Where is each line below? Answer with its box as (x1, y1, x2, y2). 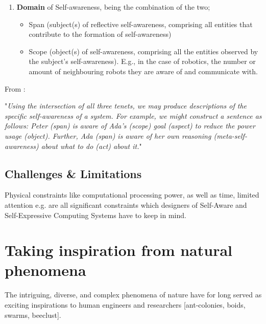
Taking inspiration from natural (5, 240, 233, 261)
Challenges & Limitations (5, 165, 142, 181)
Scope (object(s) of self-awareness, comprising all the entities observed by (29, 46, 258, 56)
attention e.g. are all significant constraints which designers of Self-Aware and (5, 199, 247, 210)
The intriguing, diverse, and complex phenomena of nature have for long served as (5, 289, 262, 300)
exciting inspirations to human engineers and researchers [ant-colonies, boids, (5, 299, 246, 310)
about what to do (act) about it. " (41, 140, 142, 151)
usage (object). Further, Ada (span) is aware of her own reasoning (5, 130, 211, 141)
